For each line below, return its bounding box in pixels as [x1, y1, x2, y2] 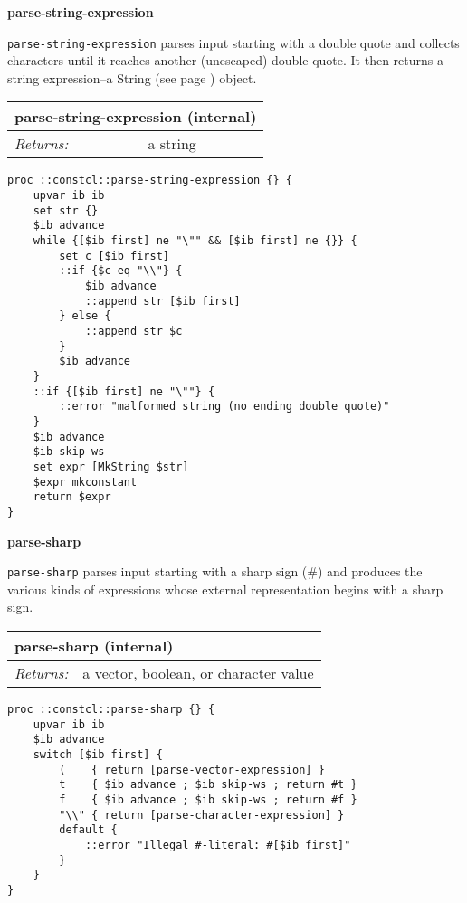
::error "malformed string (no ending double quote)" [59, 400, 390, 413]
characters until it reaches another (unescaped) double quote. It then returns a [7, 51, 443, 70]
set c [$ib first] [59, 249, 169, 262]
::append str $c [84, 325, 183, 337]
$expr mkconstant [33, 475, 138, 489]
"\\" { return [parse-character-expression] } [59, 808, 345, 822]
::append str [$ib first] [84, 294, 241, 308]
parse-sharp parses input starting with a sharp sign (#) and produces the [7, 562, 423, 581]
